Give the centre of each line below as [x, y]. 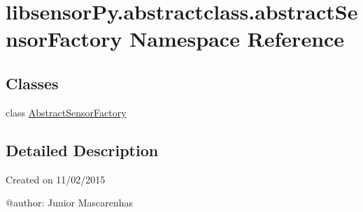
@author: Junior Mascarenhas [70, 203]
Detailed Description [82, 150]
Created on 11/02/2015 [56, 179]
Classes [32, 83]
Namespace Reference [237, 39]
